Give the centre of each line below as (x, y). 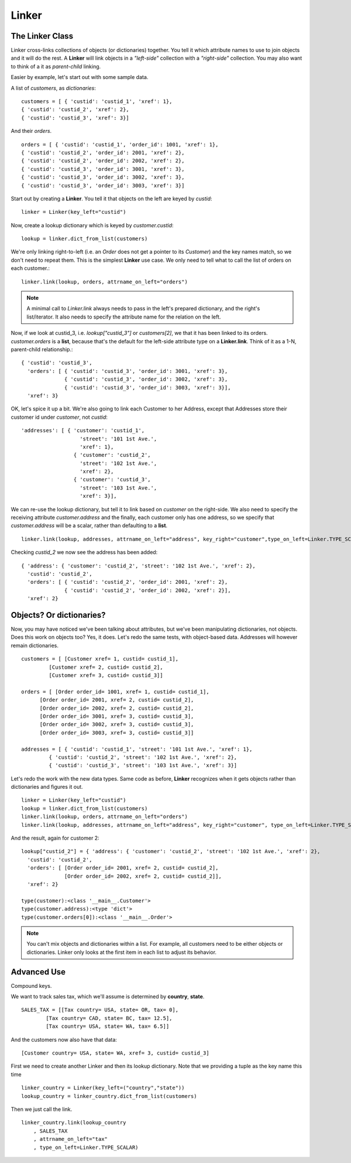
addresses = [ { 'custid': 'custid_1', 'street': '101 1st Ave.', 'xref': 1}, (137, 749)
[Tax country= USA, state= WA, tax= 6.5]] (108, 1027)
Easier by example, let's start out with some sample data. (80, 77)
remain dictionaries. (35, 645)
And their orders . (31, 131)
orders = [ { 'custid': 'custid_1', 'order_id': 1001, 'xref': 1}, (120, 144)
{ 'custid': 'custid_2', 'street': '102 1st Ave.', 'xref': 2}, (143, 757)
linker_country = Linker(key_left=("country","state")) (103, 1088)
